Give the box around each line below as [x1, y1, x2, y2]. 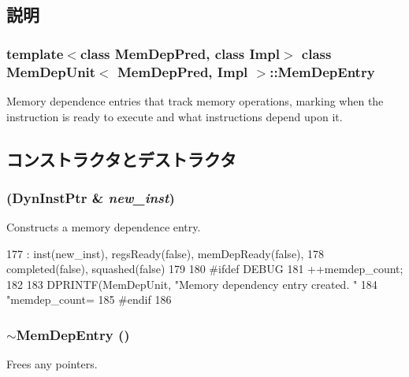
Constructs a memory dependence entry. [6, 219, 201, 235]
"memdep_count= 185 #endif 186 [6, 291, 172, 308]
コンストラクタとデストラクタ [6, 146, 236, 171]
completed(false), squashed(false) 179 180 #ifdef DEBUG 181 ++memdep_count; [6, 261, 403, 277]
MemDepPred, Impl [117, 61, 248, 81]
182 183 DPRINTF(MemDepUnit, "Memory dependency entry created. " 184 [6, 275, 377, 292]
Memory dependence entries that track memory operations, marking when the [6, 92, 384, 109]
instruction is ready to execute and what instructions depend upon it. [6, 108, 343, 124]
